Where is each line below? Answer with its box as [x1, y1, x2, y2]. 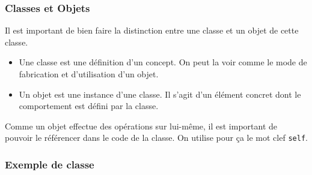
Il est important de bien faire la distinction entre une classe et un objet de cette [5, 24, 299, 37]
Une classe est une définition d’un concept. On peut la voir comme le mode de [19, 56, 307, 68]
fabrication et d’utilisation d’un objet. [19, 68, 159, 80]
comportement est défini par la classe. [19, 99, 159, 112]
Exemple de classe [5, 156, 94, 171]
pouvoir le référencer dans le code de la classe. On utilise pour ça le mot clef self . [5, 131, 308, 144]
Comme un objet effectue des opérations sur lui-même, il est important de [5, 119, 278, 132]
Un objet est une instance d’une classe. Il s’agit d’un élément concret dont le [19, 87, 301, 100]
